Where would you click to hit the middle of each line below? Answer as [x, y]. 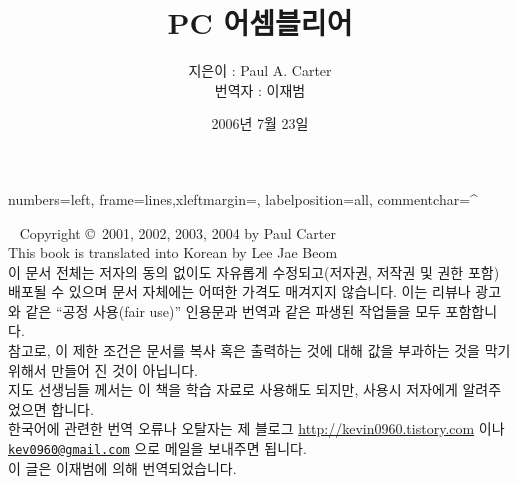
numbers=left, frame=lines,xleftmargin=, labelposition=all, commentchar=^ [243, 198]
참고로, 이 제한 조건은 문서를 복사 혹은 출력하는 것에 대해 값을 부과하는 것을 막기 [259, 350]
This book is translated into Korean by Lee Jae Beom [173, 252]
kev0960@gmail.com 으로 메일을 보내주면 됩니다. [157, 448]
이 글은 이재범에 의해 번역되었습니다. [122, 467]
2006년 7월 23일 [260, 123]
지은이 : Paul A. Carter [260, 70]
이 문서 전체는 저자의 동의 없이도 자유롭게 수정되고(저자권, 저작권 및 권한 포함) [254, 271]
